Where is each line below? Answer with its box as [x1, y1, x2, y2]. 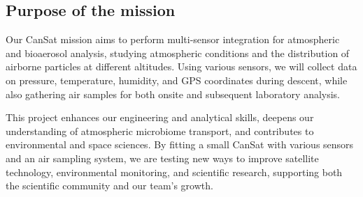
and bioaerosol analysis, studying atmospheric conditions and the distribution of [6, 45, 350, 60]
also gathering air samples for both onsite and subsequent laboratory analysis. [6, 86, 341, 101]
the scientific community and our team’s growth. [6, 178, 213, 193]
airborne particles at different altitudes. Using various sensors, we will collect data [6, 59, 357, 74]
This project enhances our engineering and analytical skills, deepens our [6, 110, 314, 125]
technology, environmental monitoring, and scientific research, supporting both [6, 164, 343, 179]
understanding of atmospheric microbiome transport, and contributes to [6, 123, 314, 138]
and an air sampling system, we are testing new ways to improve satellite [6, 150, 319, 165]
